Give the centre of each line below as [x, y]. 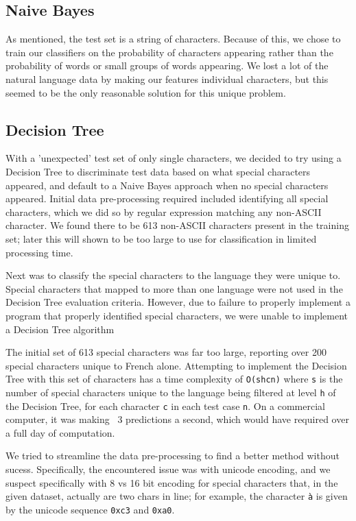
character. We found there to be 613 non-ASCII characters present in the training [177, 225]
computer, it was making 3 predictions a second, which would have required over [177, 419]
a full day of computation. [60, 432]
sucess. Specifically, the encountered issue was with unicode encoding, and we [168, 469]
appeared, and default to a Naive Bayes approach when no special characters [167, 185]
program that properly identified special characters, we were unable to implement [177, 315]
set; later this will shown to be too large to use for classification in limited [161, 238]
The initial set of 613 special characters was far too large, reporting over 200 [166, 352]
